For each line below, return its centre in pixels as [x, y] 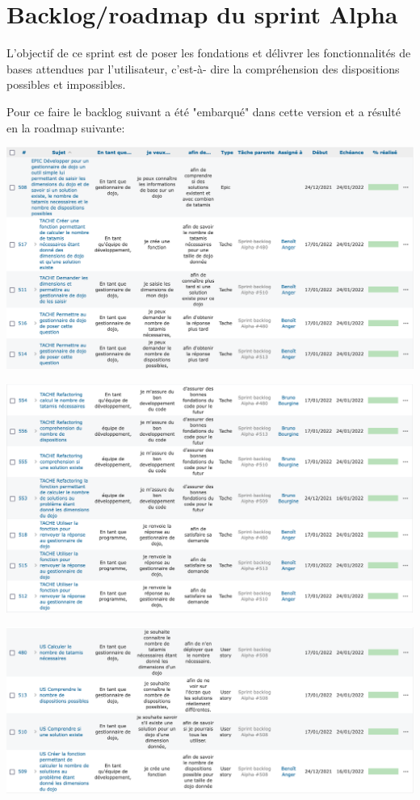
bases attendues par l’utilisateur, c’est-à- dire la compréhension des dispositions [203, 68]
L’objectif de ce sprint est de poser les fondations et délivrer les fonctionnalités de [209, 53]
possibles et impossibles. [66, 84]
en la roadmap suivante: [66, 127]
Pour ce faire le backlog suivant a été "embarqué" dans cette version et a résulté [204, 111]
